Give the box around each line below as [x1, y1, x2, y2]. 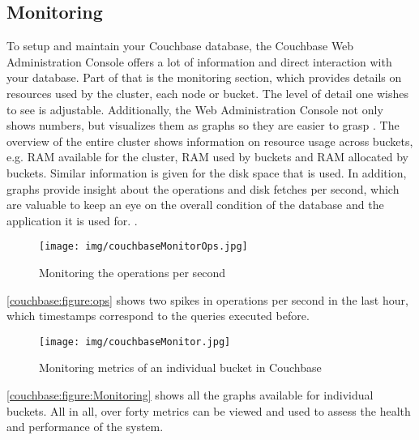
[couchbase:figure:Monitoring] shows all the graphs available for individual [6, 387, 374, 404]
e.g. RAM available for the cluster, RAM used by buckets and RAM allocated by [6, 148, 408, 165]
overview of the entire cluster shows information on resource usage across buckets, [6, 132, 413, 149]
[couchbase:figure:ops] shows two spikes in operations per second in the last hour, [6, 291, 408, 308]
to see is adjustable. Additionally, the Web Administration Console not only [6, 100, 383, 117]
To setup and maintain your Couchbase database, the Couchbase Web [6, 37, 354, 54]
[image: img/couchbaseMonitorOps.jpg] [39, 241, 248, 253]
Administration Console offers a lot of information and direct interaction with [6, 53, 392, 70]
